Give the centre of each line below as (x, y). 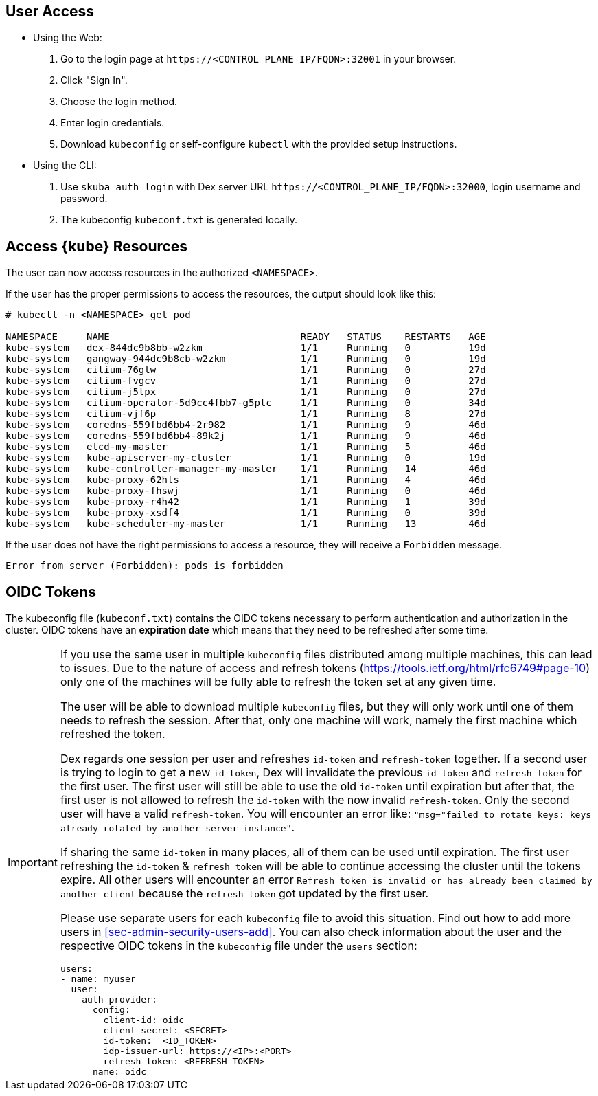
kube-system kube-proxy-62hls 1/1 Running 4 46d (246, 480)
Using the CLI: (65, 166)
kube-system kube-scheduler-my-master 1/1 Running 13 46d (246, 524)
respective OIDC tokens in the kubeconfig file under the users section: (239, 946)
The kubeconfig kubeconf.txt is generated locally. (179, 220)
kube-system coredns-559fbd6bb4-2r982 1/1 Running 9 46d (246, 425)
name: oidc (119, 1072)
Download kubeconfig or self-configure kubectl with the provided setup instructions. (259, 144)
